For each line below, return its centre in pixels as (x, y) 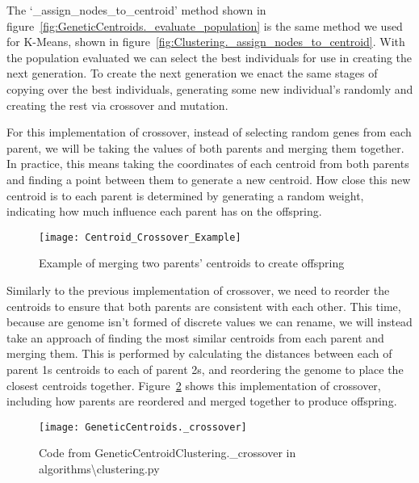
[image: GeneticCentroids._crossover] (143, 427)
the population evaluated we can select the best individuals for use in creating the (209, 57)
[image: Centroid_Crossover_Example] (140, 237)
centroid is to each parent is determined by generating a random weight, (185, 195)
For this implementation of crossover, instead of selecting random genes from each (209, 132)
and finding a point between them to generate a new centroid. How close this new (209, 179)
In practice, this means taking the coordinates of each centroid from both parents (208, 164)
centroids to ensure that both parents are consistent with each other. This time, (204, 306)
